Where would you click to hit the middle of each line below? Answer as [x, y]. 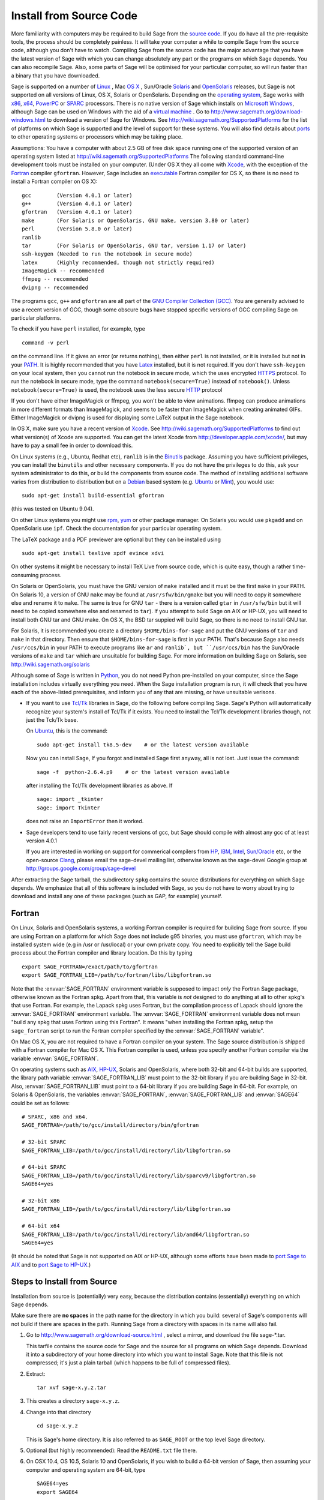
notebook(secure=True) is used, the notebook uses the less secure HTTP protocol [117, 389]
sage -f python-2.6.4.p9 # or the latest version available [133, 772]
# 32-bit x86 [41, 1201]
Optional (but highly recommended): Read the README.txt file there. [112, 1450]
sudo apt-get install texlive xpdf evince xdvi [93, 553]
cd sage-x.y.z [57, 1426]
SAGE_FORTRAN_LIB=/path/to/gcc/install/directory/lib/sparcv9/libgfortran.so [139, 1175]
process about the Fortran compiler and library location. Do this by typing [102, 953]
